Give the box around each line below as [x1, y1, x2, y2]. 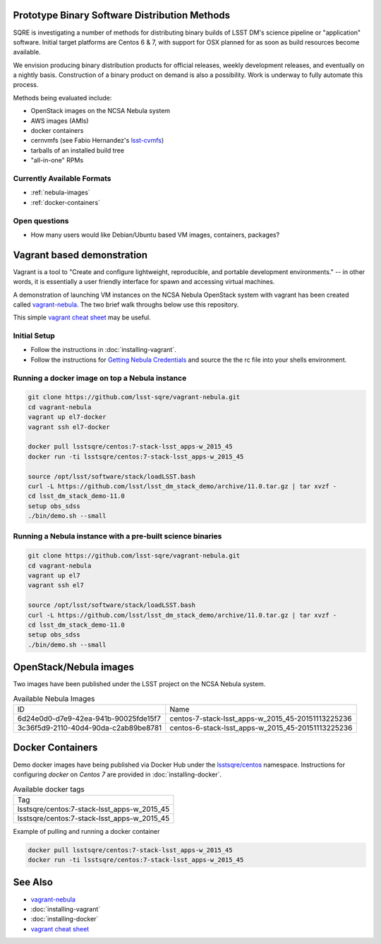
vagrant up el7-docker [28, 413, 107, 421]
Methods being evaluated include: [13, 93, 112, 102]
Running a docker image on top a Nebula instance [13, 373, 187, 383]
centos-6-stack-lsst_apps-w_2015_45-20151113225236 [169, 723, 353, 733]
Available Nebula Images [13, 693, 95, 703]
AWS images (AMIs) [30, 117, 89, 125]
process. [13, 81, 39, 89]
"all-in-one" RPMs [30, 156, 84, 165]
